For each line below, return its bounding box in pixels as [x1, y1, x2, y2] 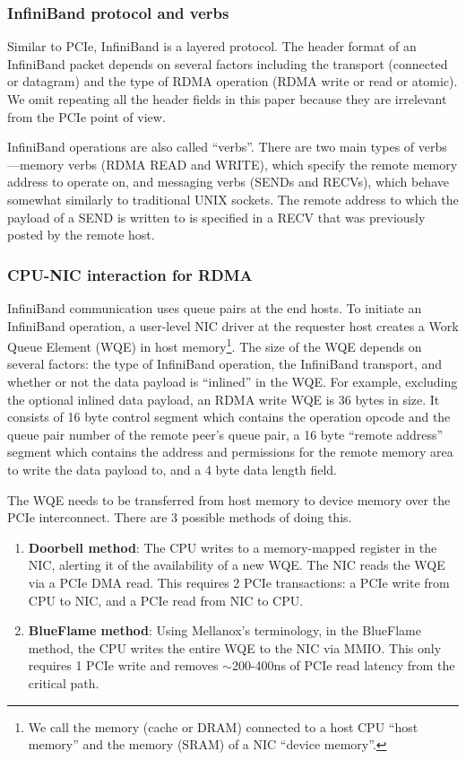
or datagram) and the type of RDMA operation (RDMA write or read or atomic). [7, 72, 458, 91]
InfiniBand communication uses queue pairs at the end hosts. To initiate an [7, 298, 422, 317]
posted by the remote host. [7, 225, 155, 244]
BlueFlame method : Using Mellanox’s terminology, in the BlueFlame [28, 621, 421, 640]
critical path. [28, 673, 99, 692]
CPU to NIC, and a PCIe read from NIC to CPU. [28, 590, 304, 609]
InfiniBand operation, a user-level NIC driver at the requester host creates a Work [7, 316, 459, 335]
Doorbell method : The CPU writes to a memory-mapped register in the [28, 537, 437, 556]
